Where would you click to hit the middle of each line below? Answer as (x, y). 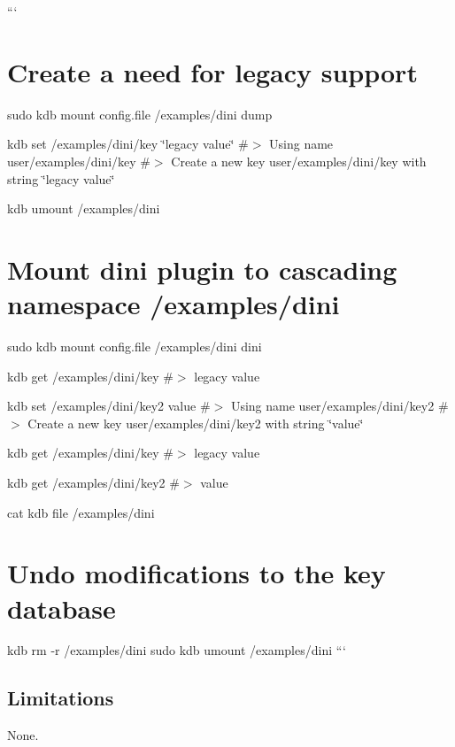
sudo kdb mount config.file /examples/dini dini (135, 346)
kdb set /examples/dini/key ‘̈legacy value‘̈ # (128, 144)
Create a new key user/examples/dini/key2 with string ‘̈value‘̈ (196, 423)
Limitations (61, 698)
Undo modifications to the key (197, 573)
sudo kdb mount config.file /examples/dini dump (140, 114)
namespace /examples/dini (174, 304)
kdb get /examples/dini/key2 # (93, 482)
